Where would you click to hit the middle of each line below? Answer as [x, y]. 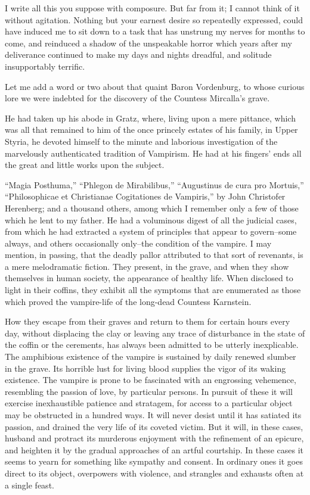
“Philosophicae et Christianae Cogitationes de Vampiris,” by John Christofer [145, 196]
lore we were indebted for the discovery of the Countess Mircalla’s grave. [137, 98]
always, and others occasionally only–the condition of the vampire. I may [138, 243]
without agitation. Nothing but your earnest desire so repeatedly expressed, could [154, 19]
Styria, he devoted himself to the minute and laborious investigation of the [141, 141]
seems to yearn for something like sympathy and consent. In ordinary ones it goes [154, 461]
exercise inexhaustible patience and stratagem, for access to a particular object [149, 403]
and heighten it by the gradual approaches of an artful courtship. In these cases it [154, 449]
